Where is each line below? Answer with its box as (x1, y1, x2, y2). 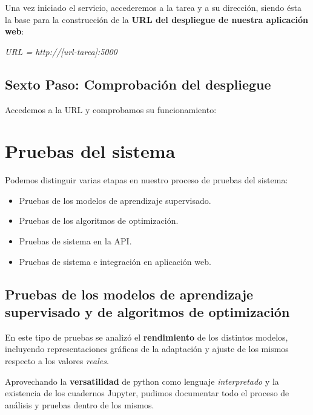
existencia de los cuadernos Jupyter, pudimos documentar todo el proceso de (5, 387, 289, 399)
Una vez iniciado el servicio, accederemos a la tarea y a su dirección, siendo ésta (5, 1, 302, 13)
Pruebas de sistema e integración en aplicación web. (19, 255, 211, 267)
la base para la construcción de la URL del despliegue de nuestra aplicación (5, 13, 309, 25)
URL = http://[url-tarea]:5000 (5, 45, 117, 57)
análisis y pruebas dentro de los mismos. (5, 398, 154, 411)
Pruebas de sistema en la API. (19, 235, 132, 247)
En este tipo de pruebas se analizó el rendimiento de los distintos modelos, (5, 330, 288, 343)
